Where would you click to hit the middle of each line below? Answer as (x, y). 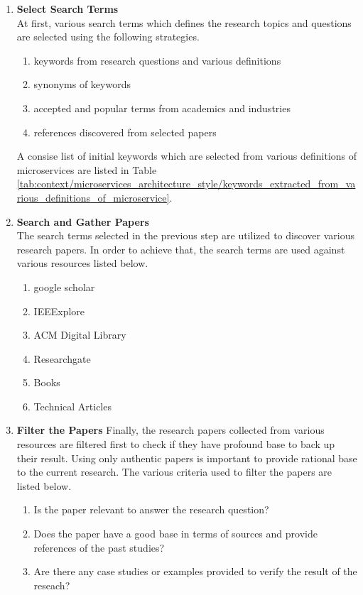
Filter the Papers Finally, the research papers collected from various (170, 430)
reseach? (52, 585)
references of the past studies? (99, 547)
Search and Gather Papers (83, 221)
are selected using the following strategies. (108, 37)
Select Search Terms (67, 9)
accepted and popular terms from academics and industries (162, 108)
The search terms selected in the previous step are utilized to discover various (185, 235)
